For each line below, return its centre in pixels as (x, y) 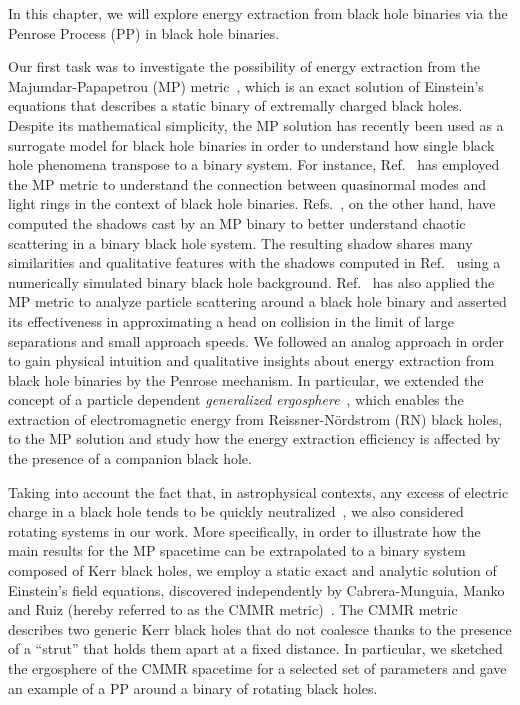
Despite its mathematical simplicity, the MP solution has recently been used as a (256, 124)
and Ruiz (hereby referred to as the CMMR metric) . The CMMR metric (233, 609)
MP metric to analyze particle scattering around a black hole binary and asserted (257, 301)
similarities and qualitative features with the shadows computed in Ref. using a (254, 262)
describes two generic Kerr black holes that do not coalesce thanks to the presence (260, 628)
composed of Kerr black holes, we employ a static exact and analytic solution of (252, 570)
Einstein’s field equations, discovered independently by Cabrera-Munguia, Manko (256, 589)
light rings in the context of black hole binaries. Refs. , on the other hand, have (252, 203)
